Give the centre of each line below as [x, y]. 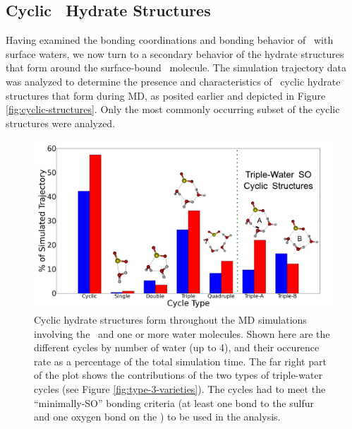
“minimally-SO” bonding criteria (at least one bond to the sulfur [174, 402]
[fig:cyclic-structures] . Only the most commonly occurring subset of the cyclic [173, 109]
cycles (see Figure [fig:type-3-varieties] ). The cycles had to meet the [180, 389]
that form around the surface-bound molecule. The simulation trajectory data [176, 67]
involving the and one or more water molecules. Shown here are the [182, 333]
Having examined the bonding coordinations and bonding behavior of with [170, 40]
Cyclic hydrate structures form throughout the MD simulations [170, 320]
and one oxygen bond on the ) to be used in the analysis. [157, 417]
